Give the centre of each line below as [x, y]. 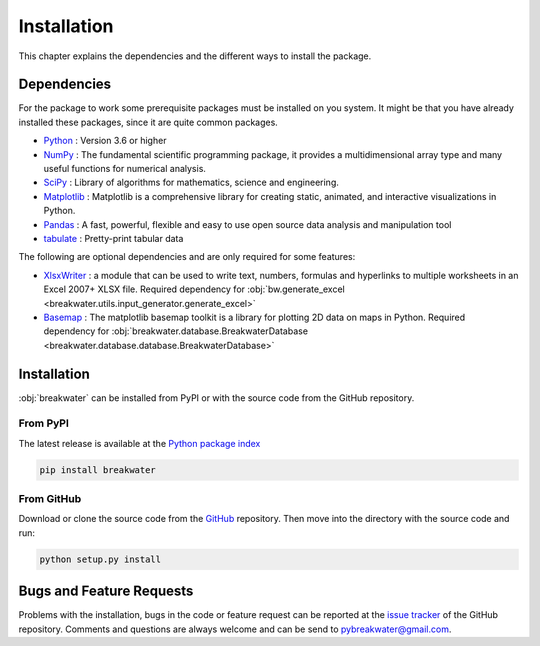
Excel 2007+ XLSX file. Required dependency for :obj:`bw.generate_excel [194, 289]
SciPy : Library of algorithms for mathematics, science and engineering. [191, 182]
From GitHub [50, 499]
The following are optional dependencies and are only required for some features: [187, 257]
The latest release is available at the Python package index [139, 443]
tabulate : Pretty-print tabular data [113, 238]
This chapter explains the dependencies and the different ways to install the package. [195, 56]
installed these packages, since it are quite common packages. [148, 122]
